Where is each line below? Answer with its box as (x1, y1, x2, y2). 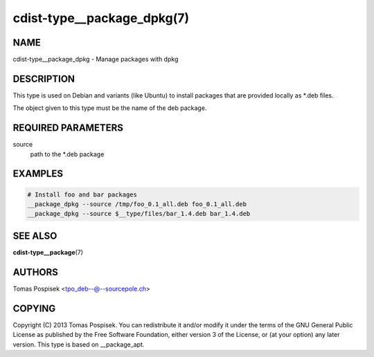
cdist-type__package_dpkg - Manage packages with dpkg (12, 55, 179, 64)
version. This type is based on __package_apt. (12, 340, 145, 349)
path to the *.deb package (30, 149, 105, 158)
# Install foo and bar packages (27, 190, 138, 199)
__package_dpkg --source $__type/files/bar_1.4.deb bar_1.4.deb (27, 210, 251, 218)
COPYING (12, 302, 56, 314)
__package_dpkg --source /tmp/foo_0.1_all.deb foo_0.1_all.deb (27, 201, 247, 208)
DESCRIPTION (12, 73, 75, 84)
